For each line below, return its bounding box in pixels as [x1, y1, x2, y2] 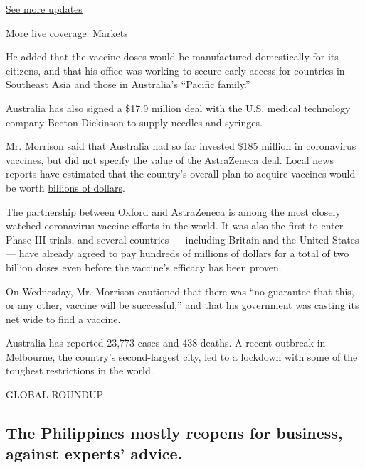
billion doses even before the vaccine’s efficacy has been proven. [6, 259, 282, 274]
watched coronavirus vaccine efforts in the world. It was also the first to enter [6, 218, 344, 233]
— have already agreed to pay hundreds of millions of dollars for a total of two [6, 246, 349, 261]
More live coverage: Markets [6, 25, 128, 40]
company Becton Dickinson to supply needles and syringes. [6, 114, 263, 129]
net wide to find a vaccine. [6, 311, 121, 326]
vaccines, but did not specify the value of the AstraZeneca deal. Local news [6, 152, 334, 167]
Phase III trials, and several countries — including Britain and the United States [6, 232, 359, 246]
